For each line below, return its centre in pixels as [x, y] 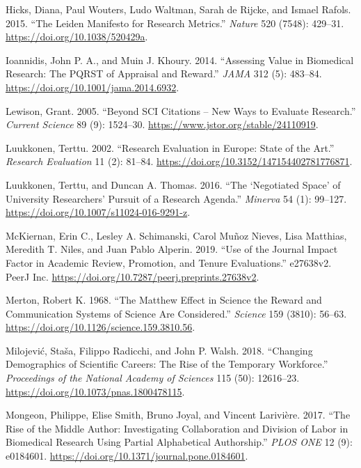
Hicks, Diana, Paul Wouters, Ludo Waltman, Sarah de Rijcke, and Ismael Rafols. [178, 9]
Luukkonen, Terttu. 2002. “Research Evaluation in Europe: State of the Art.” [170, 147]
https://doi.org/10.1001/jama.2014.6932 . [93, 87]
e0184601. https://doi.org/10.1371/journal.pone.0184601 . [127, 456]
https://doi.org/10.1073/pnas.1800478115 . [95, 391]
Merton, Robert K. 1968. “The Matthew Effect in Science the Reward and [164, 300]
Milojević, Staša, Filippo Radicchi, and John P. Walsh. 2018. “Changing [159, 350]
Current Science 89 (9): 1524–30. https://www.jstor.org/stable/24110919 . [162, 124]
